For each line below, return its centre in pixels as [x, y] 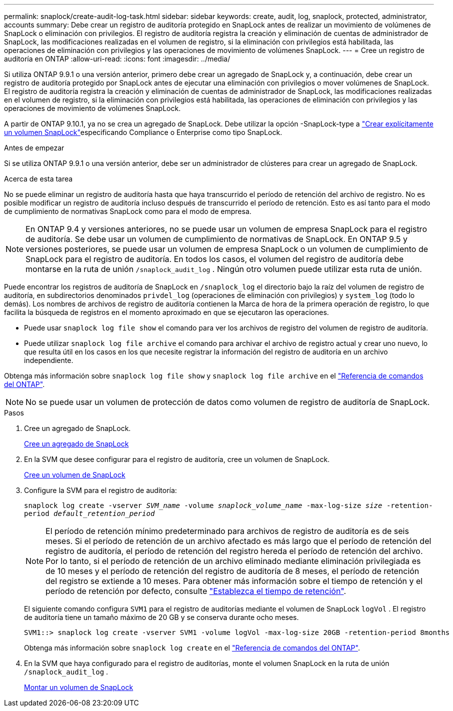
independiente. [49, 360]
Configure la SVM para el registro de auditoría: [100, 490]
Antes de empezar [34, 148]
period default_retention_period [89, 513]
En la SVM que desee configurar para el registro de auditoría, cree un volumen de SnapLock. [177, 459]
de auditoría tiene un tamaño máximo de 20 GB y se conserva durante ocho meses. [161, 617]
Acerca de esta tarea [38, 179]
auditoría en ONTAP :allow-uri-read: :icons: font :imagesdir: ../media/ [117, 59]
